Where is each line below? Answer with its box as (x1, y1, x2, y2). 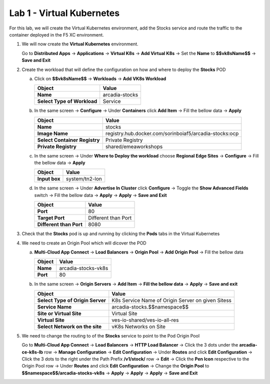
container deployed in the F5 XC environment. (9, 31, 104, 37)
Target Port (37, 214, 65, 221)
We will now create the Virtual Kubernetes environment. (21, 41, 138, 47)
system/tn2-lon (65, 175, 102, 182)
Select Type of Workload (37, 98, 97, 105)
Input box (37, 175, 60, 182)
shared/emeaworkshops (105, 143, 163, 150)
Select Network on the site (37, 323, 102, 330)
